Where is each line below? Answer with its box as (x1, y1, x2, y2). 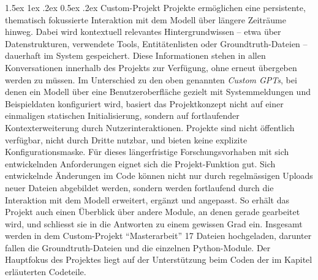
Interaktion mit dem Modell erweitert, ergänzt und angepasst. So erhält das (5, 193, 289, 206)
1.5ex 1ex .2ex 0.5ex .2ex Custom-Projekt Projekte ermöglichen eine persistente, (5, 1, 306, 13)
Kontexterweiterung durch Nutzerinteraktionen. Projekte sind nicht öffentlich (5, 121, 295, 134)
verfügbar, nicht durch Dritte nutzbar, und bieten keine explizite (5, 133, 248, 146)
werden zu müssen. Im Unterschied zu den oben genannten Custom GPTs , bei (5, 73, 297, 86)
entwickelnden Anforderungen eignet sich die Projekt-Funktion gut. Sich (5, 157, 276, 170)
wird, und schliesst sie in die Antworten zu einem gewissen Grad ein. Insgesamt (5, 217, 303, 230)
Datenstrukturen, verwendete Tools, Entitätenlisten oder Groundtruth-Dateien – (5, 37, 308, 50)
